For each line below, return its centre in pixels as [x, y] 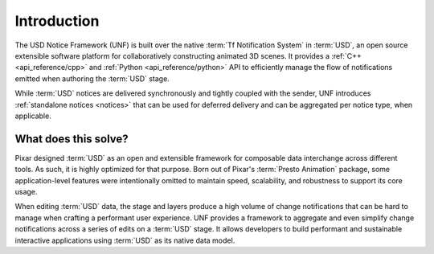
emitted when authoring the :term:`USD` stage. [92, 78]
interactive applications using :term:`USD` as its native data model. [125, 240]
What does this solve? [72, 139]
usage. [26, 191]
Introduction [57, 21]
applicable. [33, 116]
